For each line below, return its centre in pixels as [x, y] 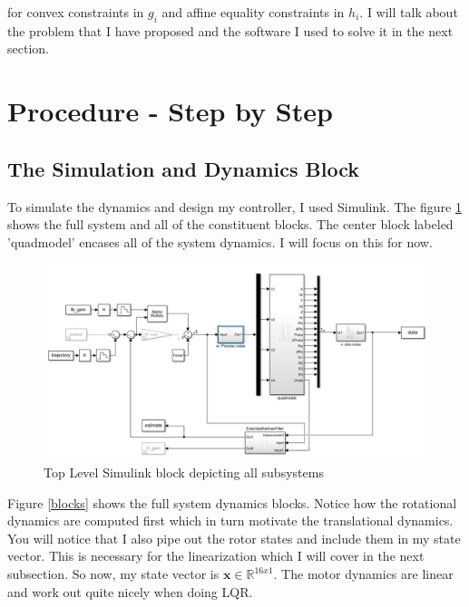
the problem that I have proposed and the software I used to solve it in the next [230, 30]
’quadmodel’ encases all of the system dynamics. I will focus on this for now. [220, 241]
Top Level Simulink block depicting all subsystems [184, 472]
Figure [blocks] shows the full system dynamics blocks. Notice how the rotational [232, 502]
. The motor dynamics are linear [363, 574]
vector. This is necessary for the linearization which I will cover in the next [216, 556]
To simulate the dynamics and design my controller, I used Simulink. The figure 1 [234, 206]
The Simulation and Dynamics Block [183, 168]
